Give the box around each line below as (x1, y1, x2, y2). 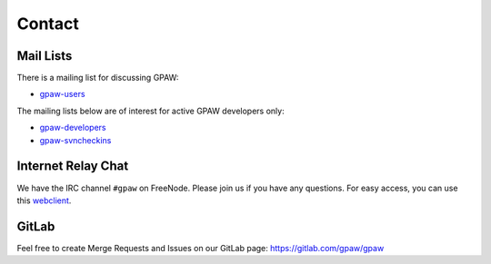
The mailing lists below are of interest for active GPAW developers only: (16, 105, 286, 116)
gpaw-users (39, 89, 85, 100)
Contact (16, 14, 79, 34)
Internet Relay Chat (16, 159, 129, 174)
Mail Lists (16, 48, 73, 64)
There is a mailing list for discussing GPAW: (16, 73, 179, 83)
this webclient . (16, 195, 72, 206)
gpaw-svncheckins (39, 134, 112, 145)
